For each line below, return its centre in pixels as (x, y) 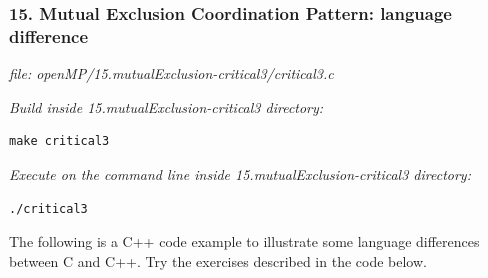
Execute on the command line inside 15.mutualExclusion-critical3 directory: (240, 173)
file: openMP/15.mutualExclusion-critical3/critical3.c (171, 73)
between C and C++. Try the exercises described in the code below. (218, 260)
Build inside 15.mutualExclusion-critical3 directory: (166, 106)
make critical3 (59, 141)
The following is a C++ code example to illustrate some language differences (244, 241)
